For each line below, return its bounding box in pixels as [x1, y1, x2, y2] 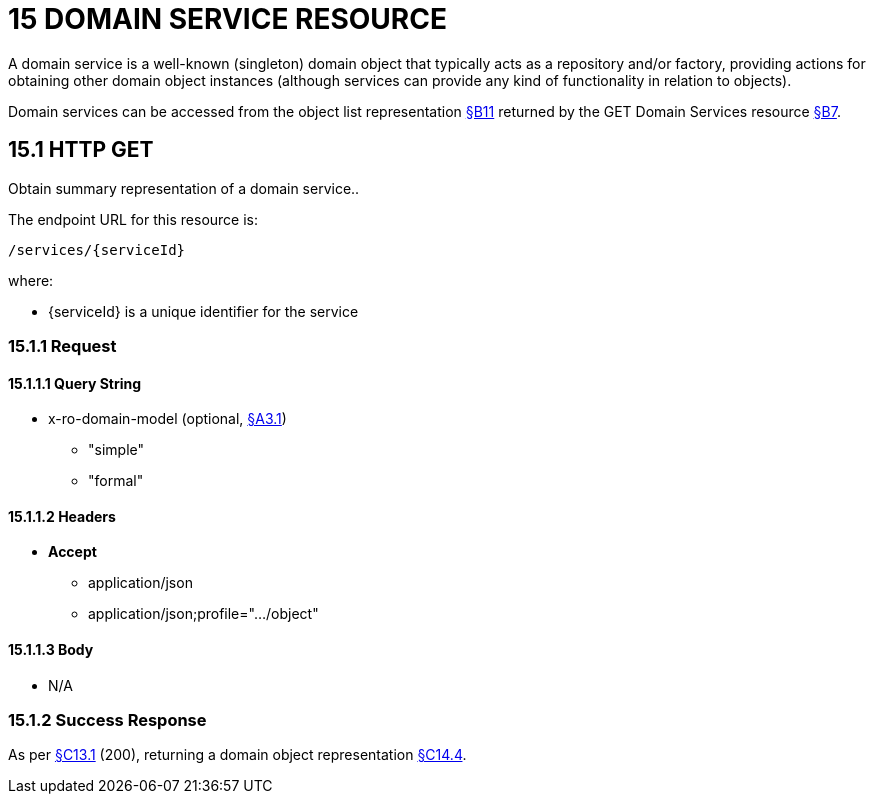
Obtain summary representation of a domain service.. [8, 179, 360, 197]
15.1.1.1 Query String [8, 374, 142, 392]
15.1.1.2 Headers [8, 507, 116, 525]
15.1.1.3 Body [8, 641, 94, 659]
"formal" [88, 472, 144, 490]
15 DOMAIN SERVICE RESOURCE [8, 2, 447, 36]
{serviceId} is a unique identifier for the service [48, 302, 359, 320]
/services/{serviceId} [8, 241, 186, 258]
